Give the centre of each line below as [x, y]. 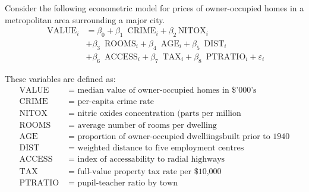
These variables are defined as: [60, 78]
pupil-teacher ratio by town [127, 183]
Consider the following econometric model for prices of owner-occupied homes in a [154, 8]
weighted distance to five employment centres [161, 148]
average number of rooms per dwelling [147, 126]
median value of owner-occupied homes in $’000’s [167, 91]
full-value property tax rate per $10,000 [149, 171]
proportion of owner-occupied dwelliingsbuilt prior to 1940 [184, 137]
